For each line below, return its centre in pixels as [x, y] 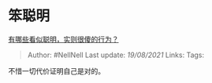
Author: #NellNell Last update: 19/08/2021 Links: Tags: [116, 55]
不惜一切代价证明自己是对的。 [56, 70]
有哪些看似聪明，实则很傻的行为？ [63, 39]
